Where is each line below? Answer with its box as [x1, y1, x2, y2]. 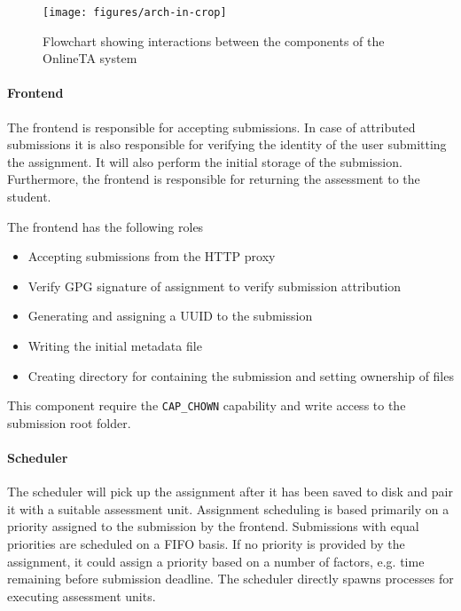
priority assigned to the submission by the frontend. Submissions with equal [7, 517, 419, 536]
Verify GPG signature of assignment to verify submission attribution [27, 276, 402, 295]
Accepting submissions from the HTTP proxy [27, 247, 276, 266]
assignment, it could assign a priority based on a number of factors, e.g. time [7, 551, 425, 570]
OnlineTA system [43, 49, 137, 67]
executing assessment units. [7, 586, 156, 605]
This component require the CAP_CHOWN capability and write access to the [7, 396, 406, 415]
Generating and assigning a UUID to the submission [27, 306, 313, 325]
